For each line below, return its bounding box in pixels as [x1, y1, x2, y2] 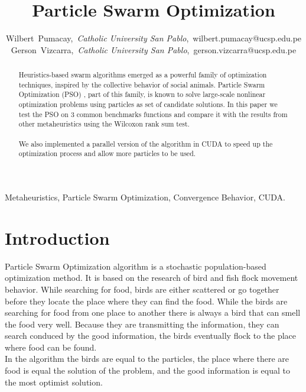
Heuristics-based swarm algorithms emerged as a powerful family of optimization [18, 70, 267, 80]
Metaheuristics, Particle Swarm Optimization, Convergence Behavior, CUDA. [5, 191, 285, 203]
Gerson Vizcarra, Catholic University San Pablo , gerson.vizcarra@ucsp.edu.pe [11, 43, 297, 56]
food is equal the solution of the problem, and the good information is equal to [5, 364, 290, 377]
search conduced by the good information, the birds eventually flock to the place [5, 329, 297, 342]
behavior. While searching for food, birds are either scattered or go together [5, 283, 279, 295]
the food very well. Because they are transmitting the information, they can [5, 318, 279, 330]
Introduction [5, 225, 110, 250]
